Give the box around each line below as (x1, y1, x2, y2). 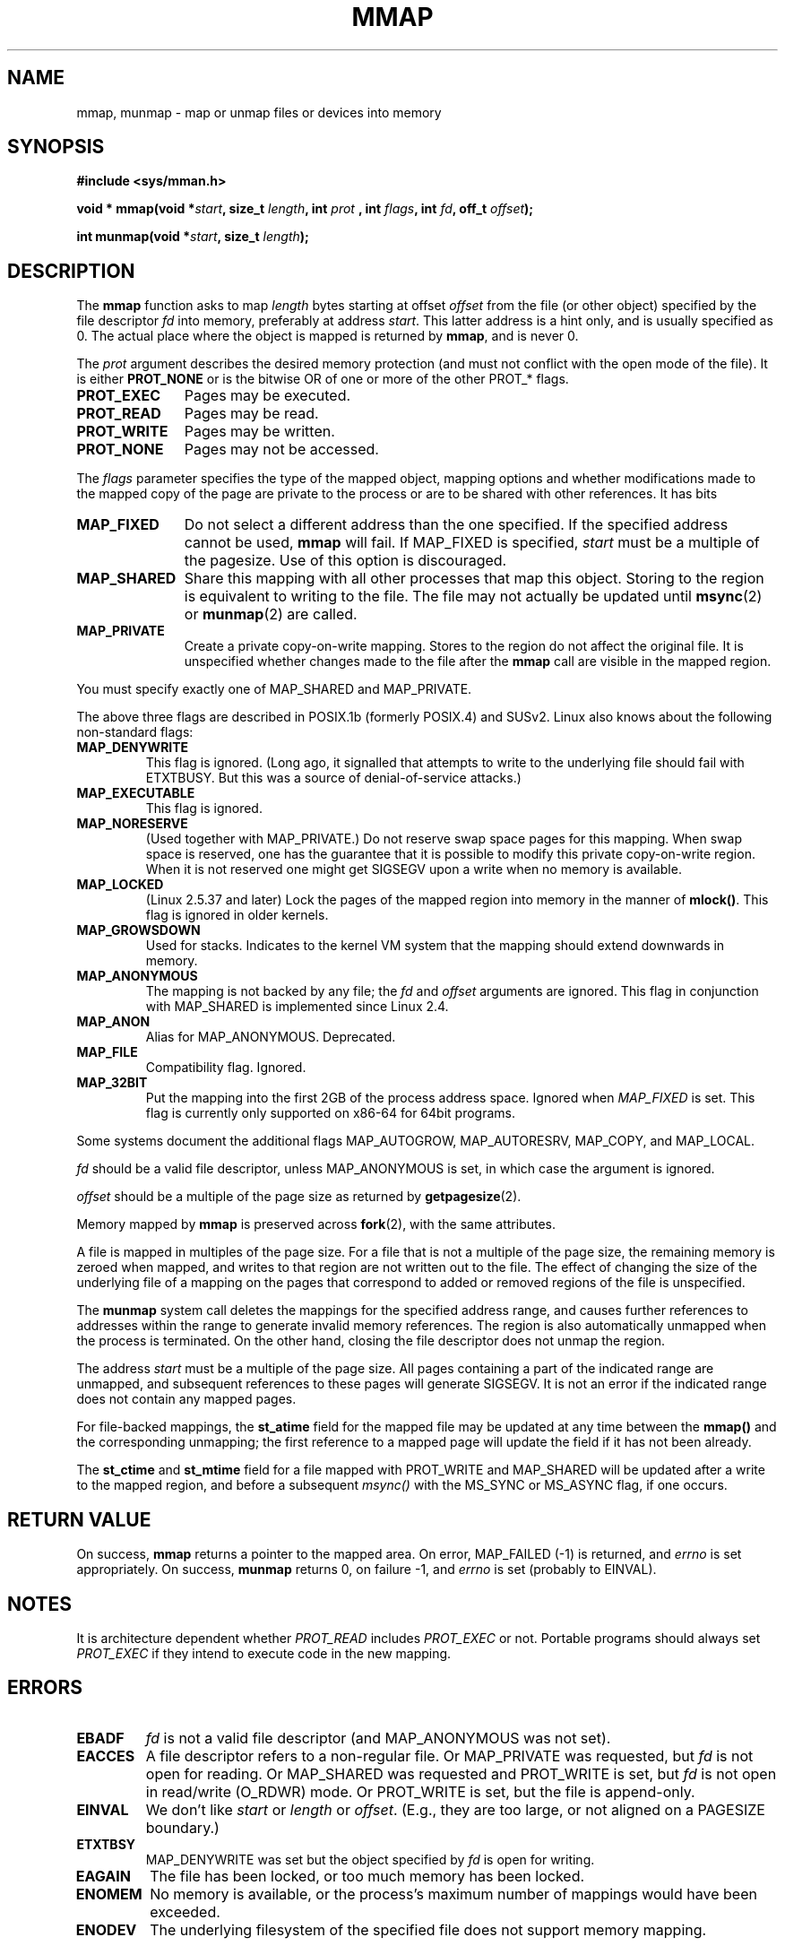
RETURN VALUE (7, 1508, 151, 1531)
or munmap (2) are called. (184, 605, 358, 624)
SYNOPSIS (7, 135, 105, 159)
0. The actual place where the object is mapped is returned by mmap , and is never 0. (76, 328, 579, 344)
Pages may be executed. (184, 386, 351, 405)
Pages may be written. (184, 422, 335, 441)
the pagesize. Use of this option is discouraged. (184, 551, 507, 570)
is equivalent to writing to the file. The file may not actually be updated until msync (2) (184, 587, 763, 606)
